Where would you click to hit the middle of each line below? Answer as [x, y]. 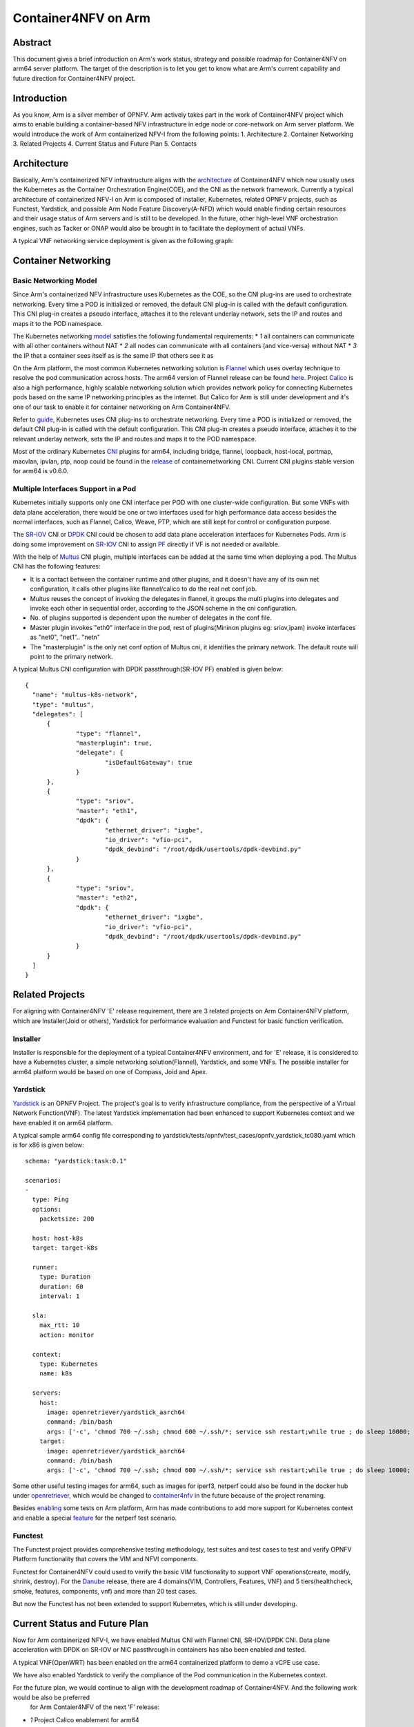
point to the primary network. [71, 656]
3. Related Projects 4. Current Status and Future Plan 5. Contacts [105, 143]
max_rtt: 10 [59, 1325]
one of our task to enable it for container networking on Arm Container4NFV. [122, 407]
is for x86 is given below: [48, 1145]
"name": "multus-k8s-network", [85, 695]
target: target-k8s [65, 1248]
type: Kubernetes [68, 1364]
